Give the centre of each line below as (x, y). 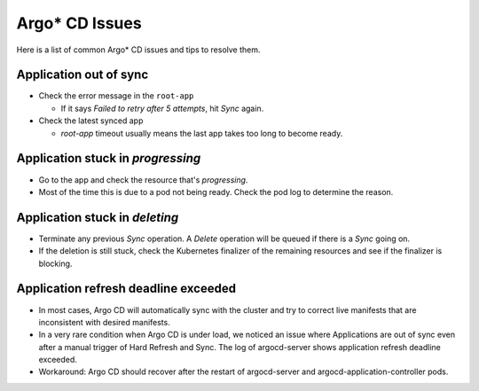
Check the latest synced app (91, 121)
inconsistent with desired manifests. (104, 322)
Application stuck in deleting (98, 217)
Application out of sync (82, 75)
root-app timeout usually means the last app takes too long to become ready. (202, 133)
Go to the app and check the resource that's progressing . (143, 180)
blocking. (55, 263)
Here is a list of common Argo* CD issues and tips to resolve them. (138, 50)
